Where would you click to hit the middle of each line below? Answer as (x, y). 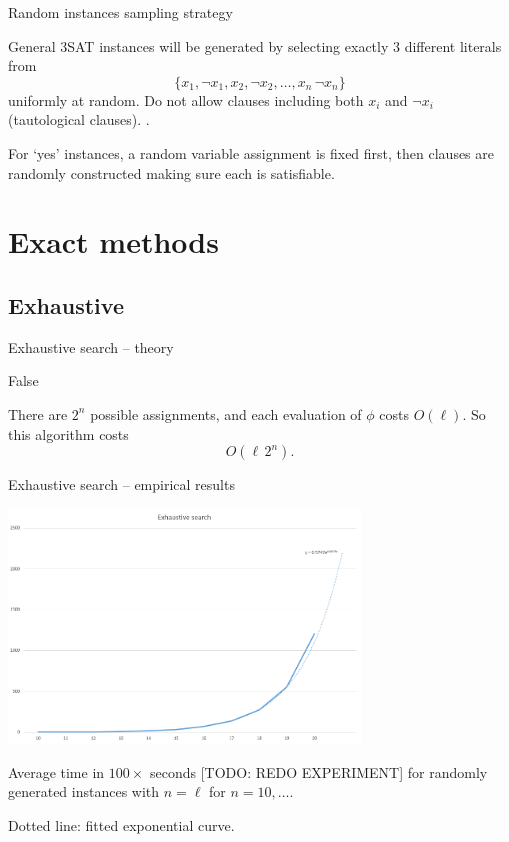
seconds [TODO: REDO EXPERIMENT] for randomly (318, 771)
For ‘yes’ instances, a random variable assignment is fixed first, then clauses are (251, 152)
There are (38, 413)
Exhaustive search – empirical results (121, 484)
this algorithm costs (68, 433)
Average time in (56, 771)
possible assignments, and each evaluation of (226, 413)
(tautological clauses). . (79, 119)
